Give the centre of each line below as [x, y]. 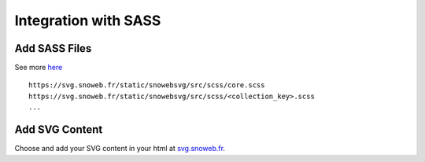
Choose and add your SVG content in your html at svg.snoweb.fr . [120, 149]
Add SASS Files [53, 48]
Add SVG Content [59, 130]
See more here [39, 68]
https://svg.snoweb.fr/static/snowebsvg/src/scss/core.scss [147, 85]
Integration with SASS [88, 20]
